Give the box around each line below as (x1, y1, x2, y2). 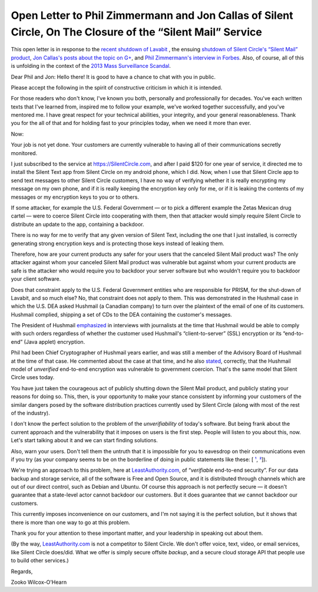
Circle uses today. (11, 374, 55, 381)
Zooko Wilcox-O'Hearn (11, 578, 67, 586)
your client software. (11, 275, 61, 282)
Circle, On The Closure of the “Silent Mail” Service (11, 25, 262, 38)
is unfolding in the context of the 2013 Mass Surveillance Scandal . (11, 63, 171, 70)
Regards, (11, 568, 33, 575)
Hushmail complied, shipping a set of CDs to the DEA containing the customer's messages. (11, 311, 233, 318)
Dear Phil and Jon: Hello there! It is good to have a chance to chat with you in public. (11, 73, 216, 80)
